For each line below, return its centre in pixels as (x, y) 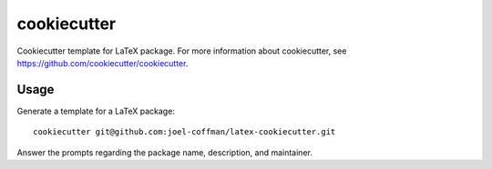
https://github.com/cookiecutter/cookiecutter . (102, 63)
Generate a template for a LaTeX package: (96, 111)
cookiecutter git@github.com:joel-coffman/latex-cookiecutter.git (184, 132)
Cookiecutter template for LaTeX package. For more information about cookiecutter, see (182, 51)
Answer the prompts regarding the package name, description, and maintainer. (165, 152)
